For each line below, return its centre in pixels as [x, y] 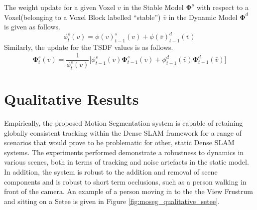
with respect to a [223, 7]
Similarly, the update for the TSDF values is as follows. [89, 47]
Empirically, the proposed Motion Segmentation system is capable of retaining [124, 123]
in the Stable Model [153, 7]
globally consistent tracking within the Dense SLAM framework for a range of [123, 132]
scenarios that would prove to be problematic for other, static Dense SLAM [119, 142]
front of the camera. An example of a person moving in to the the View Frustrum [128, 191]
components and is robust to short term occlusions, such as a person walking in [125, 181]
